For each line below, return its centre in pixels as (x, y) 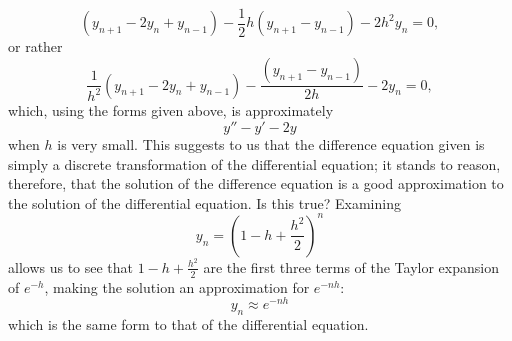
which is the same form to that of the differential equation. (188, 324)
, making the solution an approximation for (177, 286)
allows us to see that (71, 266)
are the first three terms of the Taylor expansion (351, 266)
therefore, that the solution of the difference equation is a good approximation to (256, 183)
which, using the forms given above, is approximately (171, 110)
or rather (35, 46)
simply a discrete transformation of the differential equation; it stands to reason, (254, 163)
